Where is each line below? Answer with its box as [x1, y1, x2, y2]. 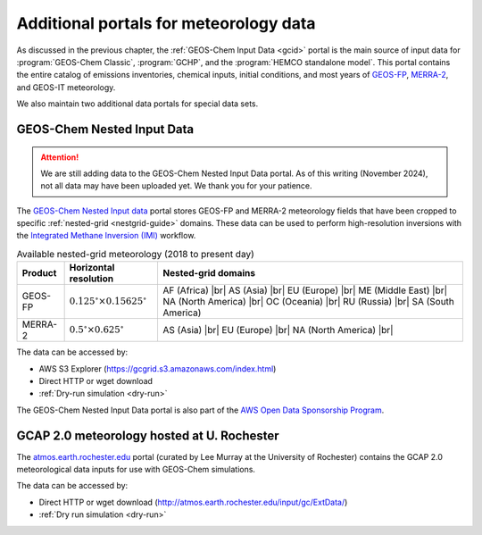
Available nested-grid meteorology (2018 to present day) [16, 248, 254, 261]
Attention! [40, 152, 79, 163]
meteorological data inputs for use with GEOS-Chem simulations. [16, 464, 256, 475]
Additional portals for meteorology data [16, 13, 316, 33]
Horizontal [69, 262, 115, 274]
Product [21, 267, 57, 280]
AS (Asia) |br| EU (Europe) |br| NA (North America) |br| [162, 324, 394, 337]
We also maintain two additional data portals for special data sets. [16, 98, 259, 109]
